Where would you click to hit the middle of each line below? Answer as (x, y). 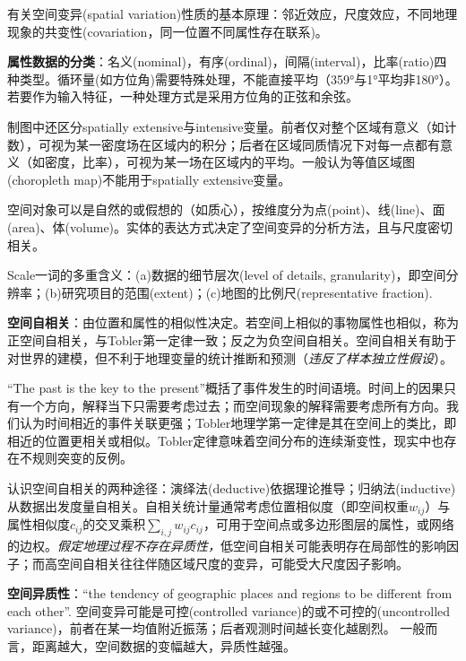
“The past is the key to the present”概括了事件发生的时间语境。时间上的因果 (226, 388)
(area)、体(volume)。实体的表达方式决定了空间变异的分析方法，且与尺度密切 (230, 226)
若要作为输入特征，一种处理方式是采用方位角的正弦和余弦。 (183, 96)
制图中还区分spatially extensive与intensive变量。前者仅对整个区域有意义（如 (226, 126)
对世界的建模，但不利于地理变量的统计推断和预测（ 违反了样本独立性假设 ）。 (230, 357)
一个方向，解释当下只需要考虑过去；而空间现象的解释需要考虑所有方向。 (233, 405)
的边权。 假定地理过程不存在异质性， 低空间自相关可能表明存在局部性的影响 (227, 545)
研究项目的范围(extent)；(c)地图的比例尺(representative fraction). (247, 292)
